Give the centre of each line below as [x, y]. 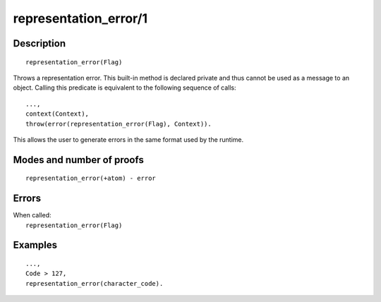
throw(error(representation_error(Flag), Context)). [119, 124]
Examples [35, 245]
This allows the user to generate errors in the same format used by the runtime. [128, 139]
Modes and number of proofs [78, 160]
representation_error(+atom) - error [91, 179]
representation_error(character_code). [95, 283]
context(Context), [58, 114]
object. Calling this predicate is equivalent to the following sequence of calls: [125, 87]
